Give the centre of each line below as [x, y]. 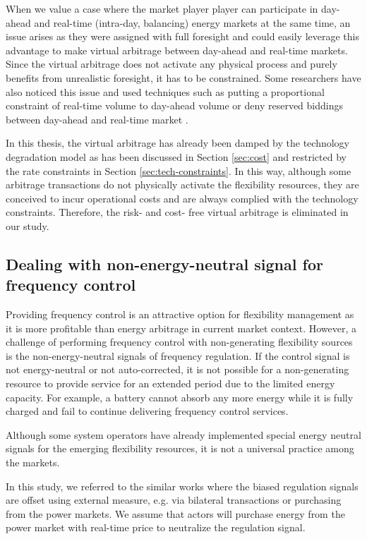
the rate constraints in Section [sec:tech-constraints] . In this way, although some [179, 170]
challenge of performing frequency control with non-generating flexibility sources [179, 342]
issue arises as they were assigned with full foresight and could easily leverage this [182, 36]
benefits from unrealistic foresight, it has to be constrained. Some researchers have [183, 77]
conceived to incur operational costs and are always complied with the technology [182, 198]
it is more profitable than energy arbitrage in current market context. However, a [181, 328]
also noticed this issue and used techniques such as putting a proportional [165, 91]
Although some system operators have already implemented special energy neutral [183, 434]
